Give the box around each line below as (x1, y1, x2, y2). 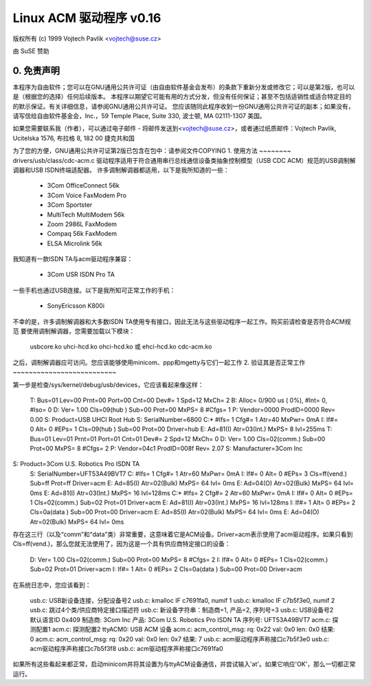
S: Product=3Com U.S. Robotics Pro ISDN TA (12, 460, 140, 468)
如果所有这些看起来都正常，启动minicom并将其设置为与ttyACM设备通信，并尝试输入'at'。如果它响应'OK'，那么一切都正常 (12, 660, 356, 668)
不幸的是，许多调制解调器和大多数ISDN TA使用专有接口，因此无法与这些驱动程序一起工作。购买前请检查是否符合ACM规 (12, 317, 351, 326)
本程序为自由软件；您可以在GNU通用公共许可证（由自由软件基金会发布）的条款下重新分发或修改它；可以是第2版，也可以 (12, 82, 355, 91)
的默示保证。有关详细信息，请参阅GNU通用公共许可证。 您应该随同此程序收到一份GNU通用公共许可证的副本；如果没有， (12, 102, 355, 110)
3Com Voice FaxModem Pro (47, 191, 127, 199)
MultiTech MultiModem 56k (47, 210, 125, 219)
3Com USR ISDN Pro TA (47, 270, 115, 278)
